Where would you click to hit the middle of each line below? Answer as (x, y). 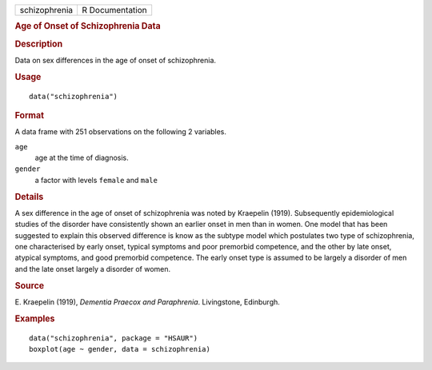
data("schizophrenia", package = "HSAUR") (114, 338)
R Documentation (114, 10)
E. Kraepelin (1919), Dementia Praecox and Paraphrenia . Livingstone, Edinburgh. (147, 302)
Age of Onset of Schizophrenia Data (88, 26)
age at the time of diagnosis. (82, 158)
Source (30, 285)
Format (29, 115)
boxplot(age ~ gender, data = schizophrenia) (120, 349)
